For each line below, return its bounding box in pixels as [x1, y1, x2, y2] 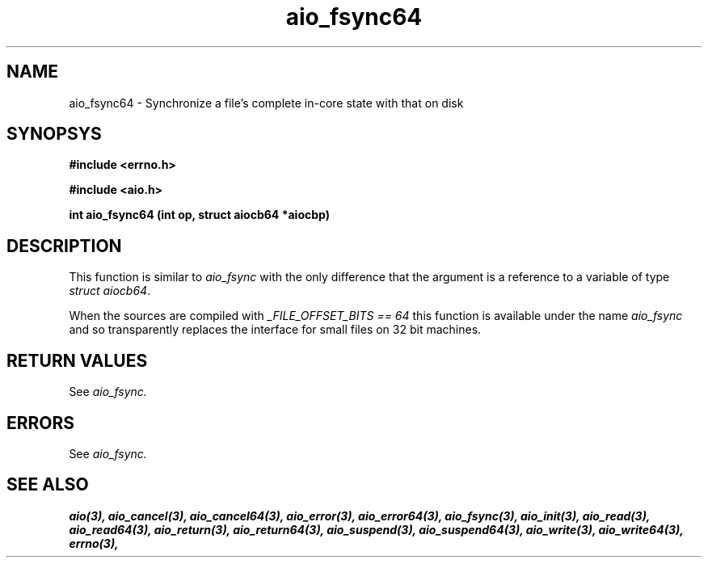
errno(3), [69, 536, 119, 550]
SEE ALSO [6, 474, 89, 495]
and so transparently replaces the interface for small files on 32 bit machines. [69, 322, 482, 337]
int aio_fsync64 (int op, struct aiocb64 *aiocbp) [69, 208, 330, 222]
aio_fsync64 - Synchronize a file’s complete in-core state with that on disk [69, 95, 464, 110]
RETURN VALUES [6, 350, 148, 371]
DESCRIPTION [6, 235, 122, 256]
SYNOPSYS [6, 124, 102, 145]
